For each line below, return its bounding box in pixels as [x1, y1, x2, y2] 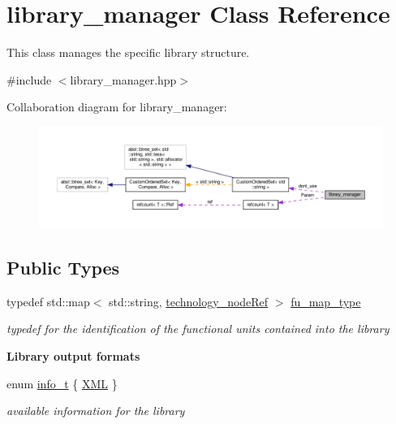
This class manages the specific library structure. [6, 44, 250, 61]
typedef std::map [6, 292, 90, 309]
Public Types [6, 254, 120, 279]
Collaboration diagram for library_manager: [6, 98, 227, 115]
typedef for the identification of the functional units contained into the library [6, 320, 390, 337]
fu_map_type [291, 292, 361, 309]
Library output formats [6, 347, 140, 364]
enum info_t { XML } [6, 374, 118, 392]
